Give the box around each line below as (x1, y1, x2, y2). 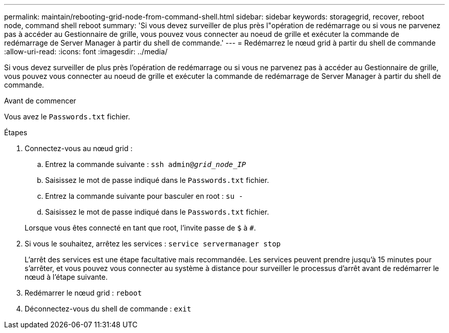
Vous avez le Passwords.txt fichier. (4, 112, 130, 121)
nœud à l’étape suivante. (25, 273, 108, 281)
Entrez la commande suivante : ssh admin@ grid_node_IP (45, 160, 246, 169)
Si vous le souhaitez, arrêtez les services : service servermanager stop (25, 239, 281, 248)
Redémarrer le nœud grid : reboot (25, 288, 142, 297)
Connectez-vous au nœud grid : (25, 144, 133, 153)
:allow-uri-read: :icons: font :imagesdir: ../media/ (4, 47, 168, 56)
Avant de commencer (4, 96, 76, 105)
